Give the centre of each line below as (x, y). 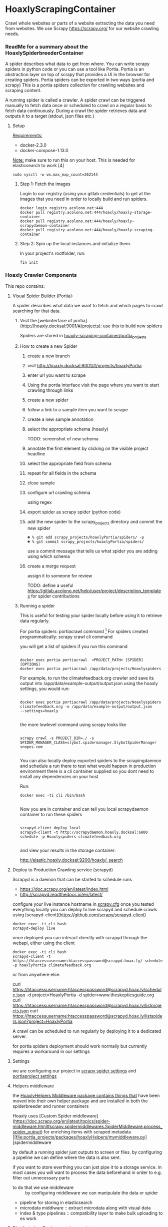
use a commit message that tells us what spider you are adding (92, 551)
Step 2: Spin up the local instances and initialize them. (75, 244)
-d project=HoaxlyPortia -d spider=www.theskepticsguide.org (90, 995)
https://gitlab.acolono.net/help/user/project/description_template (94, 591)
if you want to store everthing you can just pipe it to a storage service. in (87, 1167)
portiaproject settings (34, 1076)
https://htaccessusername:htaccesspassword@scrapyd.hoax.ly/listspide (87, 1016)
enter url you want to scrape (56, 375)
